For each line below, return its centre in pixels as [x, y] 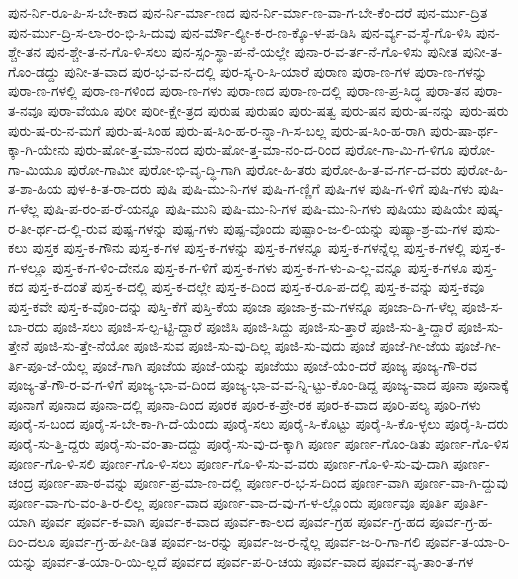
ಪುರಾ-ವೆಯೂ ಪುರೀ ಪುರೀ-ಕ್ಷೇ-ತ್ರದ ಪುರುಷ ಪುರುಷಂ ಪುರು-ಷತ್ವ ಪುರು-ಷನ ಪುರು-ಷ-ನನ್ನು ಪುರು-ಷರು [278, 109]
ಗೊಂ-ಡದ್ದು [34, 70]
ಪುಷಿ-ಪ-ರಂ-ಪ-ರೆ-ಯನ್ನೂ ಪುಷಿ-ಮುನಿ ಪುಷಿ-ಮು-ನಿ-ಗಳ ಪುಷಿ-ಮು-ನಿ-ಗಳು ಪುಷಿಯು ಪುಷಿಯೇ [257, 207]
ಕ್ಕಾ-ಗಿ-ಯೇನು [39, 149]
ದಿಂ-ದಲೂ [31, 541]
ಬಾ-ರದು [28, 325]
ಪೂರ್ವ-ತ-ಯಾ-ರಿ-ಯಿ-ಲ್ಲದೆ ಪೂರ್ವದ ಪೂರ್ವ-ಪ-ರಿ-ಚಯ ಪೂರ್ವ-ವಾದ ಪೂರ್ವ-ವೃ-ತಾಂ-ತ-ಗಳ [257, 560]
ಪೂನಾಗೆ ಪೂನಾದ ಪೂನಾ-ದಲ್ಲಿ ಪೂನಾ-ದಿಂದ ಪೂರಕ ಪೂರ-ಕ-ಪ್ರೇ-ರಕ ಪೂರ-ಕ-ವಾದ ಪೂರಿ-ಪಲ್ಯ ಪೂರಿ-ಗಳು [244, 403]
